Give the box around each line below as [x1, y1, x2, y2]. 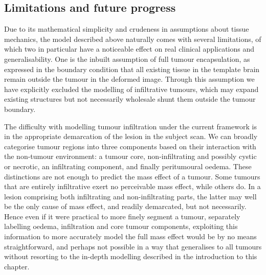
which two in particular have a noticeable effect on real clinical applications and [4, 43, 255, 54]
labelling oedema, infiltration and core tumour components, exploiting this [4, 221, 238, 232]
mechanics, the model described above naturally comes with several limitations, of [4, 33, 261, 44]
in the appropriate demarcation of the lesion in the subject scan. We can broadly [4, 131, 258, 142]
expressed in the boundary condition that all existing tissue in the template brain [4, 63, 260, 74]
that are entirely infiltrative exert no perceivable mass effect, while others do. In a [4, 181, 261, 192]
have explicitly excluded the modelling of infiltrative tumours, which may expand [4, 83, 259, 94]
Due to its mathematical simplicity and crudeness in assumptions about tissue [4, 24, 249, 34]
